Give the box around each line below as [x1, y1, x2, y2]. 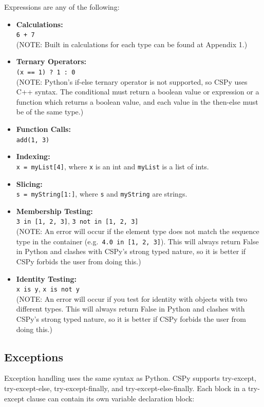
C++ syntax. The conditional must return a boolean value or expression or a [16, 86, 259, 97]
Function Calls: [16, 124, 71, 134]
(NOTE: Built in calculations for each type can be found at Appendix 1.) [16, 38, 248, 49]
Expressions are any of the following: [4, 2, 120, 12]
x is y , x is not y [16, 283, 80, 294]
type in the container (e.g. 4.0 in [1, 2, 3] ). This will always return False [16, 236, 259, 246]
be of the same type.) [16, 106, 84, 117]
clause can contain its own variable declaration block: [26, 393, 195, 403]
